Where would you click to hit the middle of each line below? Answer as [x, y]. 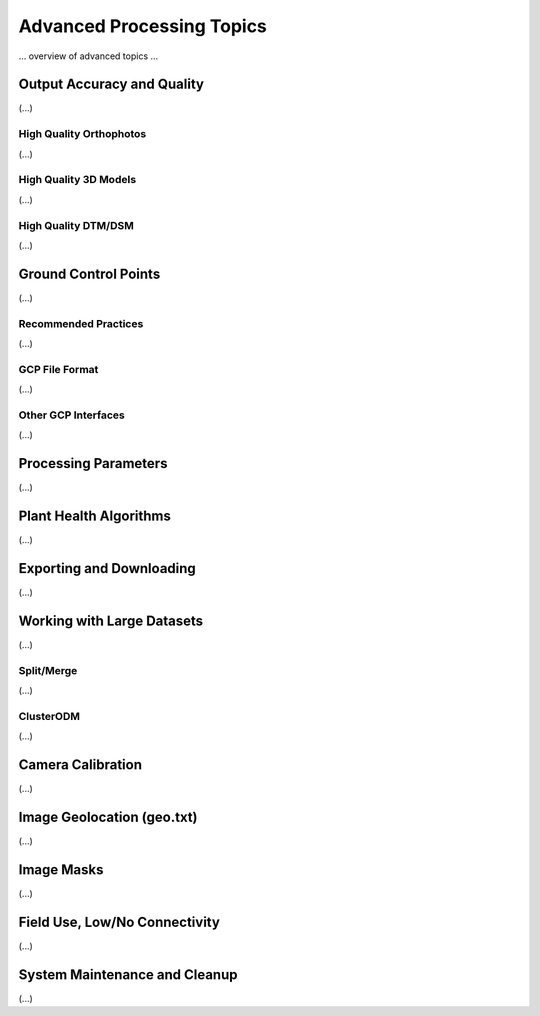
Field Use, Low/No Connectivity [119, 921]
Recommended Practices [81, 323]
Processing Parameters [93, 463]
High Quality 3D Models [77, 180]
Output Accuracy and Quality [111, 84]
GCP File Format [58, 369]
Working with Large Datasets [111, 620]
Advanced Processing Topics [142, 26]
